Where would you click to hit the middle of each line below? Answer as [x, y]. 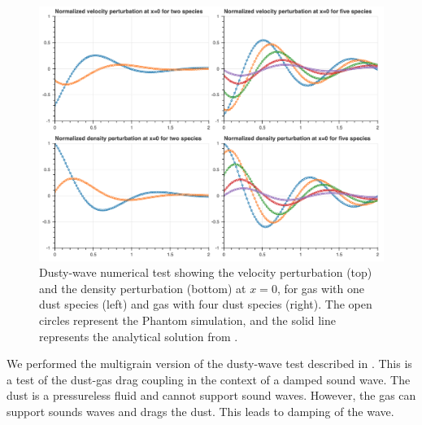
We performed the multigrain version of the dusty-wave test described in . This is [209, 364]
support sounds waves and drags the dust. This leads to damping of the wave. [200, 411]
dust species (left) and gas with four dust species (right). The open [206, 304]
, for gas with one [320, 288]
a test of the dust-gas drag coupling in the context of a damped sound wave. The [209, 379]
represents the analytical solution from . [139, 336]
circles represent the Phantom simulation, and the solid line [188, 320]
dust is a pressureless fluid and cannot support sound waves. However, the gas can [211, 395]
